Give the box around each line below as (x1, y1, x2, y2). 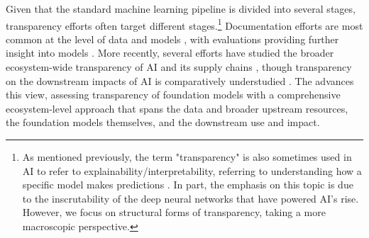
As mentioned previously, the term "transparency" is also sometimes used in (22, 149, 352, 164)
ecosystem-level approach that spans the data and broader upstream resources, (6, 101, 348, 115)
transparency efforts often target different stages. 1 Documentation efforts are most (6, 16, 363, 33)
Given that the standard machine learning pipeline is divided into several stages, (6, 1, 356, 16)
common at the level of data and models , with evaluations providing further (6, 31, 339, 46)
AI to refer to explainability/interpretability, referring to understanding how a (22, 163, 362, 178)
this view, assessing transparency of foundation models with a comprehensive (6, 87, 341, 102)
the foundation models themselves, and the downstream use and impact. (6, 115, 320, 130)
